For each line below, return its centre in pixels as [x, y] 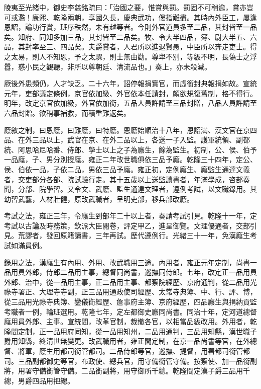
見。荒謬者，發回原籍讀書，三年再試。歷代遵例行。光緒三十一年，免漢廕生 [127, 235]
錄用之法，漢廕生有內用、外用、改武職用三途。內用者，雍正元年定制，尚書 [127, 262]
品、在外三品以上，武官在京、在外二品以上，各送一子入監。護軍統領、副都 [127, 140]
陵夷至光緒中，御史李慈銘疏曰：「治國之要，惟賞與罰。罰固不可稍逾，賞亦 [125, 7]
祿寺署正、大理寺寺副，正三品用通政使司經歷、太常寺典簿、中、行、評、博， [130, 292]
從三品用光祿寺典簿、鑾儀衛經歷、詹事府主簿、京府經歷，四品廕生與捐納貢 [127, 302]
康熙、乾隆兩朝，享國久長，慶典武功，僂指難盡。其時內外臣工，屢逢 [144, 17]
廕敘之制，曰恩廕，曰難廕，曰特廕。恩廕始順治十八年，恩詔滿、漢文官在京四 [130, 130]
